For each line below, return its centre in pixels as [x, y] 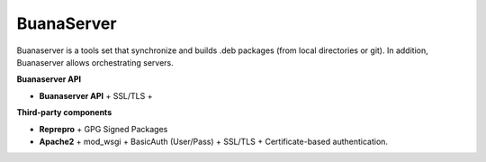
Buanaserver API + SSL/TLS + [96, 95]
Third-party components [64, 112]
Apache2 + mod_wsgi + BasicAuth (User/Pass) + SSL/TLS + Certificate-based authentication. [214, 141]
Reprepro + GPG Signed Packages [103, 129]
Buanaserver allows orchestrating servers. [95, 62]
